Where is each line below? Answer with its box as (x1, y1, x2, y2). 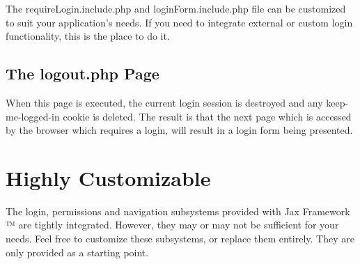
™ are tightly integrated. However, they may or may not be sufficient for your (6, 217, 339, 232)
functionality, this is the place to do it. (6, 29, 170, 43)
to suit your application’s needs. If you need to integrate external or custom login (6, 15, 353, 29)
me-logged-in (6, 109, 60, 123)
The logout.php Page (6, 63, 159, 84)
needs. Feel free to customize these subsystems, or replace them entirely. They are (6, 231, 354, 246)
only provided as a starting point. (6, 244, 149, 259)
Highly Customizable (6, 163, 211, 192)
